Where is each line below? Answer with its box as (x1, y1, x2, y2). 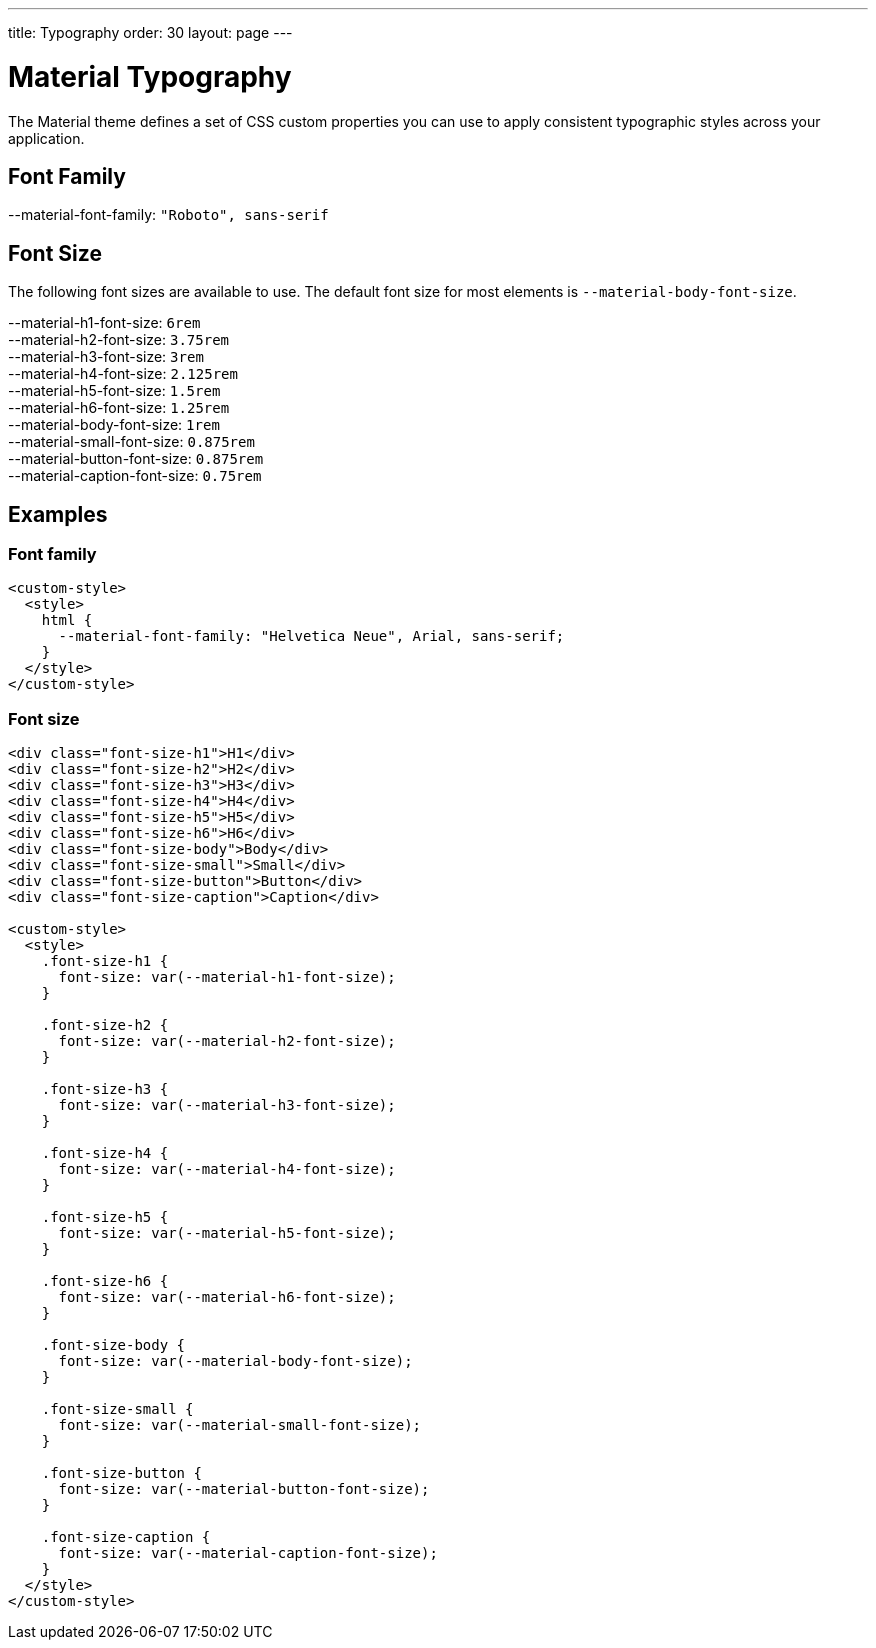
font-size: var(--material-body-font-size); (58, 1353, 413, 1370)
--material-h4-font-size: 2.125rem (8, 365, 238, 383)
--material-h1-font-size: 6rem (8, 314, 201, 332)
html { (41, 612, 93, 629)
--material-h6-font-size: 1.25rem (8, 399, 230, 417)
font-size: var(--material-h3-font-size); (58, 1097, 396, 1114)
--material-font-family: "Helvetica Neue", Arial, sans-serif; (58, 628, 565, 645)
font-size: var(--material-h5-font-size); (58, 1225, 396, 1242)
